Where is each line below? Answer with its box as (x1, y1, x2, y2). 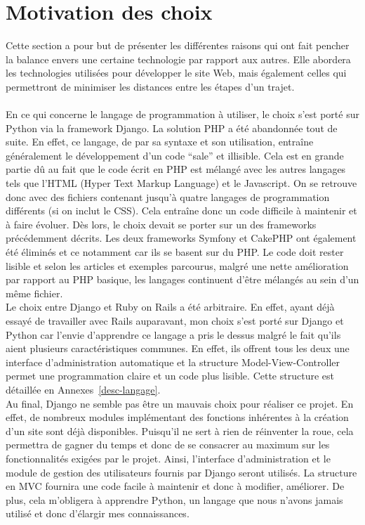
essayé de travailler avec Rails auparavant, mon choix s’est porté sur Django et (6, 313, 344, 328)
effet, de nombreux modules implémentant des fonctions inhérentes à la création (6, 410, 349, 424)
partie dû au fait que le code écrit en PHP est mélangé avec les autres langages (6, 162, 346, 176)
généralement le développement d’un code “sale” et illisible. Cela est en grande (6, 148, 344, 162)
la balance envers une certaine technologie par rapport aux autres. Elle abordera (6, 51, 351, 66)
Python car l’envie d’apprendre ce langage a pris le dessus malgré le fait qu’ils (6, 327, 341, 342)
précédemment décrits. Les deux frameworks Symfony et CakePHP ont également (6, 231, 357, 245)
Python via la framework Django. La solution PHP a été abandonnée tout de (6, 120, 338, 135)
